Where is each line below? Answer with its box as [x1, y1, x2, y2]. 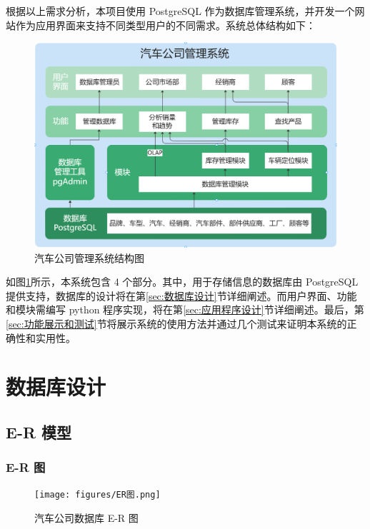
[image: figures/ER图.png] [34, 490, 161, 500]
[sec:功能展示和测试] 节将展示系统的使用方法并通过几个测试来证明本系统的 [6, 316, 347, 331]
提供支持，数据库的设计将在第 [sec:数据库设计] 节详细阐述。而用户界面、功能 [6, 288, 357, 303]
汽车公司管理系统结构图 [34, 250, 144, 265]
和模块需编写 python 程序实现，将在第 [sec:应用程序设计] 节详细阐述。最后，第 [6, 302, 364, 317]
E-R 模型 [6, 420, 72, 443]
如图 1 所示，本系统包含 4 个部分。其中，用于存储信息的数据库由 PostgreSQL [6, 274, 359, 289]
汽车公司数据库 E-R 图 [34, 510, 139, 525]
